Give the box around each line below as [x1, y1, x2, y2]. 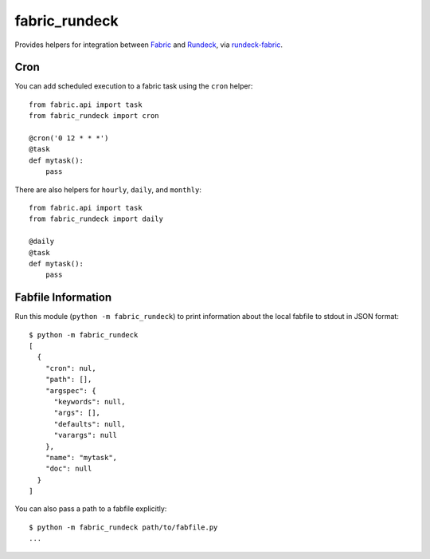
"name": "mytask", [45, 453, 118, 462]
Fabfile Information [14, 291, 111, 305]
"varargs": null [53, 431, 118, 440]
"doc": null [45, 464, 92, 474]
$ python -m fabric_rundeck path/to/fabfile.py [29, 522, 218, 532]
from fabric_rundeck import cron [29, 112, 159, 120]
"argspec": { [45, 386, 96, 395]
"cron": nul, [45, 364, 96, 372]
